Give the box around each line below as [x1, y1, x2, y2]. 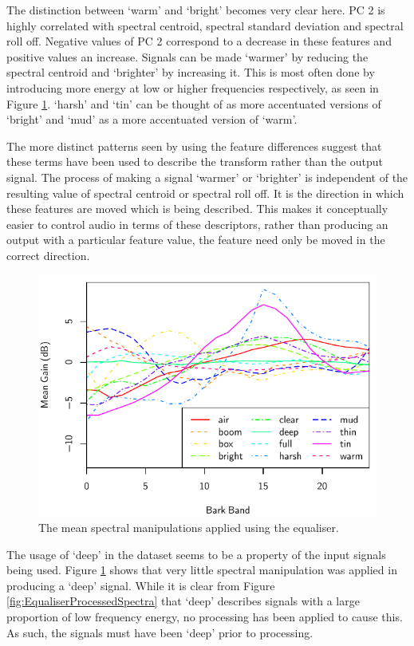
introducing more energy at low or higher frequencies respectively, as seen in [6, 79, 379, 96]
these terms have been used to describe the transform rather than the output [6, 153, 383, 170]
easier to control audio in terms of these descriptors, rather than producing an [6, 215, 388, 232]
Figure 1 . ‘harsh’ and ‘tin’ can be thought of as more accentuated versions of [6, 95, 381, 112]
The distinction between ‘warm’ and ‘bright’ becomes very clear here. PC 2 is [6, 2, 385, 18]
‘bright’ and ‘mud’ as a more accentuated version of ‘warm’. [6, 111, 298, 128]
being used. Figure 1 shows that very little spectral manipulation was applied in [6, 561, 397, 578]
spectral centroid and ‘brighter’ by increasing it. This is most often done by [6, 64, 375, 81]
